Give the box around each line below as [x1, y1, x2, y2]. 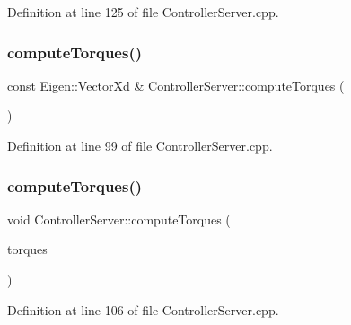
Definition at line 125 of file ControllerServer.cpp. [7, 3, 279, 21]
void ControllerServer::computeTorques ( [7, 209, 231, 228]
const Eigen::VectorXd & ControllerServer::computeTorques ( [7, 75, 345, 94]
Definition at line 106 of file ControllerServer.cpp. [7, 300, 279, 319]
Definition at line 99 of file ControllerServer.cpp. [7, 136, 273, 154]
